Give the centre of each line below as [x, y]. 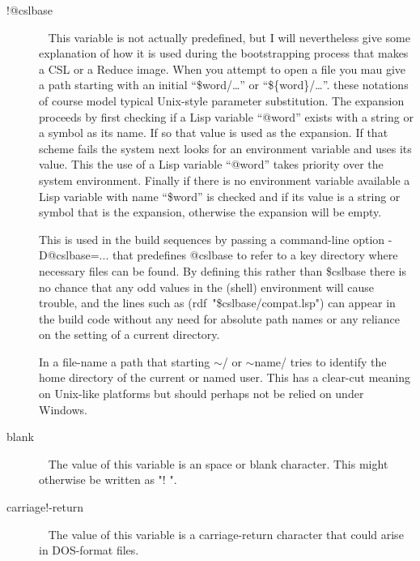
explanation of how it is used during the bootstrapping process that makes [224, 53]
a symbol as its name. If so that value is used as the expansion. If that [214, 133]
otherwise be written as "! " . [108, 480]
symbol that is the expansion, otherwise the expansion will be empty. [210, 212]
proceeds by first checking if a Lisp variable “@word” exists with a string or [226, 116]
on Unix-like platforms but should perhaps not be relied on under [202, 394]
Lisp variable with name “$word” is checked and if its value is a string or [220, 196]
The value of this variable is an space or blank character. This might [218, 463]
